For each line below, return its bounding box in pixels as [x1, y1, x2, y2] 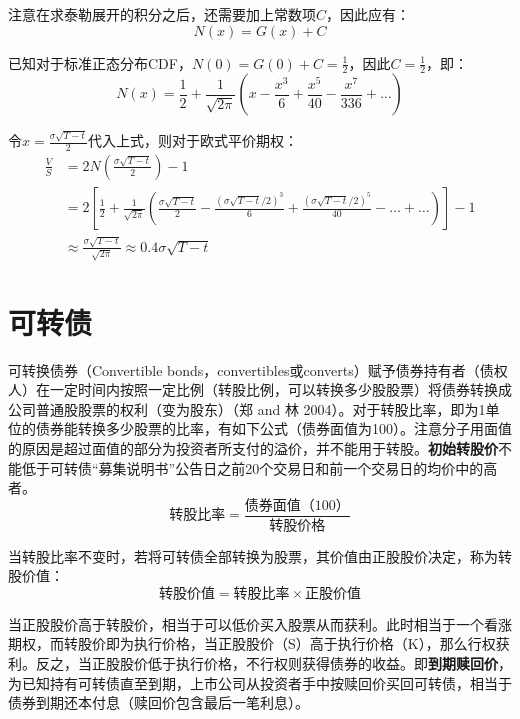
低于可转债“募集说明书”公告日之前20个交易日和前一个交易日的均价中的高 [21, 457, 498, 478]
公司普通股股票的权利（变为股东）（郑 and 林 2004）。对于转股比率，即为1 [8, 398, 486, 419]
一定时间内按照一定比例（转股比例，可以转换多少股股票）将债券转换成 [49, 379, 512, 400]
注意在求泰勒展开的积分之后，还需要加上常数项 [8, 4, 316, 24]
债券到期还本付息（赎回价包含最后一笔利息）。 [8, 692, 309, 713]
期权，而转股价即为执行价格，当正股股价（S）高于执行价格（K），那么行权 [8, 633, 496, 654]
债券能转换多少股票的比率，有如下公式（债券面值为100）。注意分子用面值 [35, 418, 512, 439]
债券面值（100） [244, 498, 350, 513]
